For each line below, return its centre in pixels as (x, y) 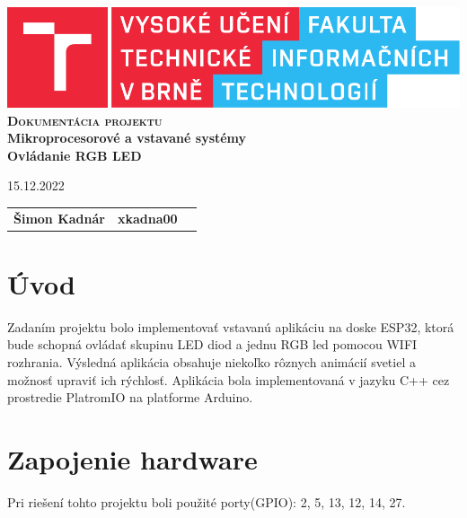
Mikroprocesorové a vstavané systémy (127, 138)
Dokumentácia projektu (85, 120)
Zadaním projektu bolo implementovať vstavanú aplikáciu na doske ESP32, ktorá (231, 326)
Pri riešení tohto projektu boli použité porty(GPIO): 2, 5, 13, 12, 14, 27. (207, 501)
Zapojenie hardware (132, 459)
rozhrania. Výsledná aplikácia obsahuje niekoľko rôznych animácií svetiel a (211, 362)
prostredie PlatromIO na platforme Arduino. (130, 397)
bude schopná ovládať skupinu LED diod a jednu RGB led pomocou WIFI (212, 344)
